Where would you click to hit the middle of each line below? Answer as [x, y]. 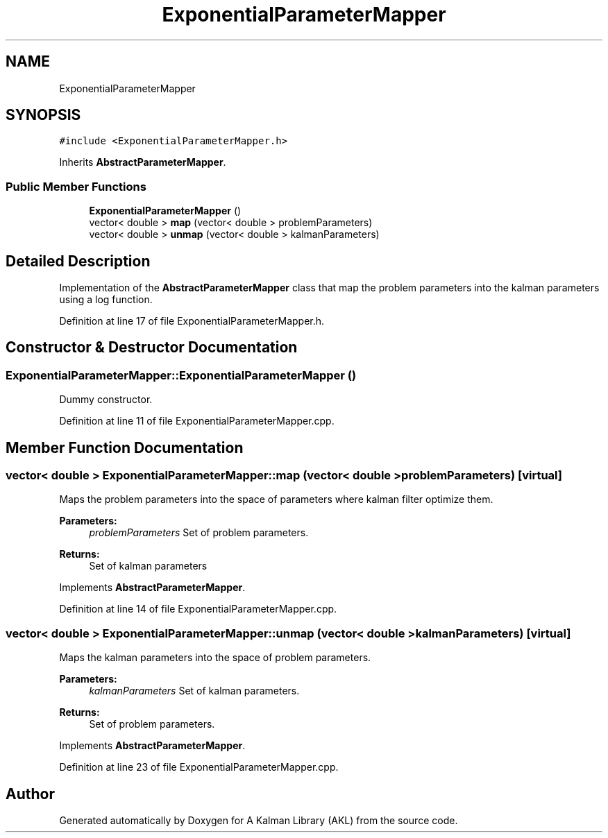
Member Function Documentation [125, 447]
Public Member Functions [76, 186]
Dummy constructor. [106, 400]
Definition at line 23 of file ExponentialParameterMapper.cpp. [199, 767]
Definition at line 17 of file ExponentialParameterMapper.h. [192, 321]
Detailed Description [78, 261]
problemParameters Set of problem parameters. [199, 533]
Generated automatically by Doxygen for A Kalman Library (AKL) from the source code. [259, 821]
